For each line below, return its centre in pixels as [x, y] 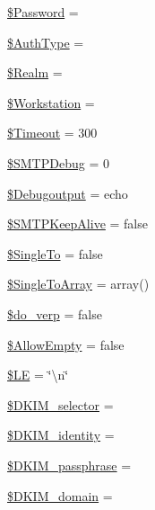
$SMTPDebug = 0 [58, 162]
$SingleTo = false [55, 253]
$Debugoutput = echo [68, 193]
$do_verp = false [55, 313]
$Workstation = [51, 102]
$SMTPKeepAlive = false [77, 224]
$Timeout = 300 [52, 133]
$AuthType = [46, 42]
